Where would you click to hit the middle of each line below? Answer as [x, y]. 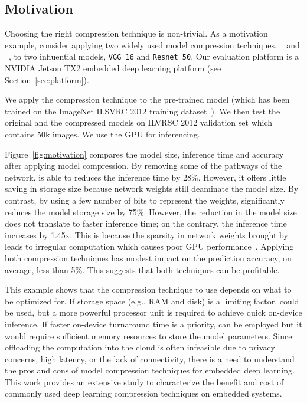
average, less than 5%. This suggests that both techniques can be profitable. [142, 269]
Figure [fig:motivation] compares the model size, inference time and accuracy [144, 154]
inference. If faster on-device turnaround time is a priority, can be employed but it [153, 324]
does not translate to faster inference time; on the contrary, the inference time [146, 223]
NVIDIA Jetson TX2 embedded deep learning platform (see [113, 68]
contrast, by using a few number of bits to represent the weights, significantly [145, 200]
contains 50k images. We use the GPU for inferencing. [102, 134]
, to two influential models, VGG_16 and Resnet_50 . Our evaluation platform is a [154, 56]
